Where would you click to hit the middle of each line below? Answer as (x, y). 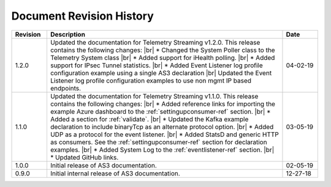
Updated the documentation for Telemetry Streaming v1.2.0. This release (155, 42)
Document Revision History (82, 16)
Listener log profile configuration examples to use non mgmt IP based (150, 81)
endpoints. (66, 88)
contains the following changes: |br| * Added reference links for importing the (163, 104)
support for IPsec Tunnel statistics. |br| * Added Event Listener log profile (156, 65)
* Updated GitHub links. (84, 157)
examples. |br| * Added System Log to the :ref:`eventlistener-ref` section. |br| (162, 150)
